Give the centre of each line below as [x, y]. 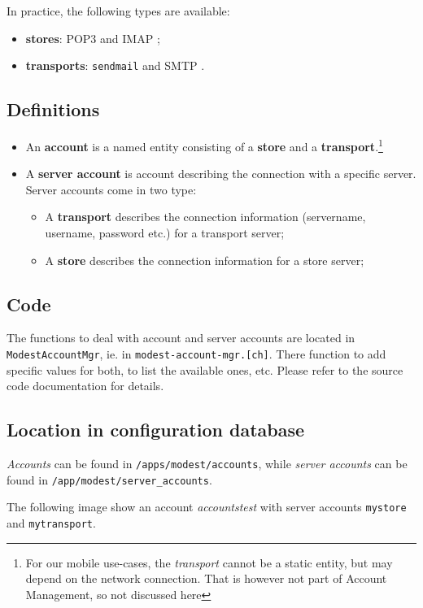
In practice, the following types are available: [118, 11]
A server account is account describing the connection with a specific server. [221, 174]
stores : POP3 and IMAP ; [93, 38]
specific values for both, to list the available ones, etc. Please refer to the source [205, 369]
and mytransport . [51, 523]
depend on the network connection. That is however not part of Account [206, 578]
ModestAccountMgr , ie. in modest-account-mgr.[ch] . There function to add [196, 354]
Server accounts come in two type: [111, 189]
